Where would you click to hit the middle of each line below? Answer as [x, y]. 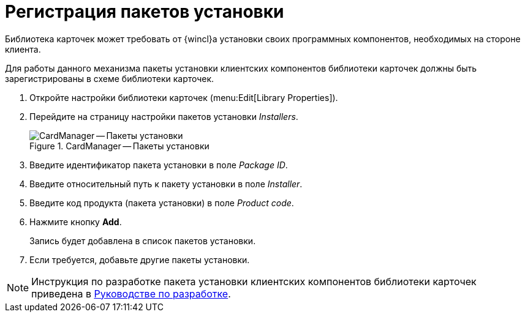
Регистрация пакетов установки [145, 12]
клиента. [23, 49]
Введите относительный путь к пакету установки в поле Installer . [166, 184]
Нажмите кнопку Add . [76, 222]
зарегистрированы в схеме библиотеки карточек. [110, 78]
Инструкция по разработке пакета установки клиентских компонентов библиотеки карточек [254, 281]
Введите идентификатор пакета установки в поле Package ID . [159, 165]
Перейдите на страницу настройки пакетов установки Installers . [164, 116]
